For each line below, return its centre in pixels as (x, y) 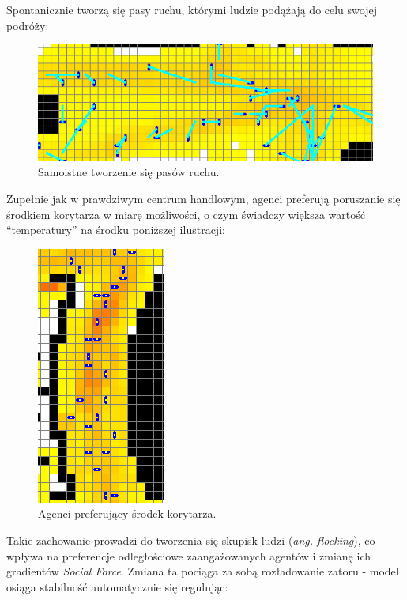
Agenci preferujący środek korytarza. (127, 513)
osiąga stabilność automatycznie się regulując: (117, 586)
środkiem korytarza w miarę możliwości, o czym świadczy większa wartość (186, 214)
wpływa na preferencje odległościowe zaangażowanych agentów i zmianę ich (188, 555)
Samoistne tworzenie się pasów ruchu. (129, 172)
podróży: (28, 25)
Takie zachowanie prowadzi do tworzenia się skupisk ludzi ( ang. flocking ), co (191, 540)
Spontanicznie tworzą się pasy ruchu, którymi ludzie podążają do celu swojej (192, 9)
